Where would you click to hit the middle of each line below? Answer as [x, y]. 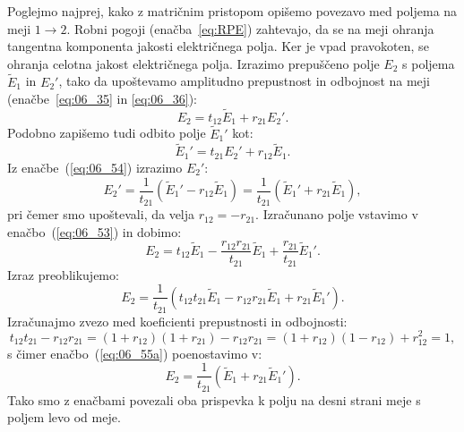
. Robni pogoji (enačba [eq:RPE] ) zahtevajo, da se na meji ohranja [250, 28]
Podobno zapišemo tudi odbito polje [107, 133]
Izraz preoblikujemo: [63, 274]
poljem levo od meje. [64, 417]
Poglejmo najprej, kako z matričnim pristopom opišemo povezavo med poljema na [232, 11]
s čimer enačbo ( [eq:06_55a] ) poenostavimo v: [135, 353]
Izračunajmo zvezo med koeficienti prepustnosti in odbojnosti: [177, 321]
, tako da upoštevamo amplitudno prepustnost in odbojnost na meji [244, 81]
